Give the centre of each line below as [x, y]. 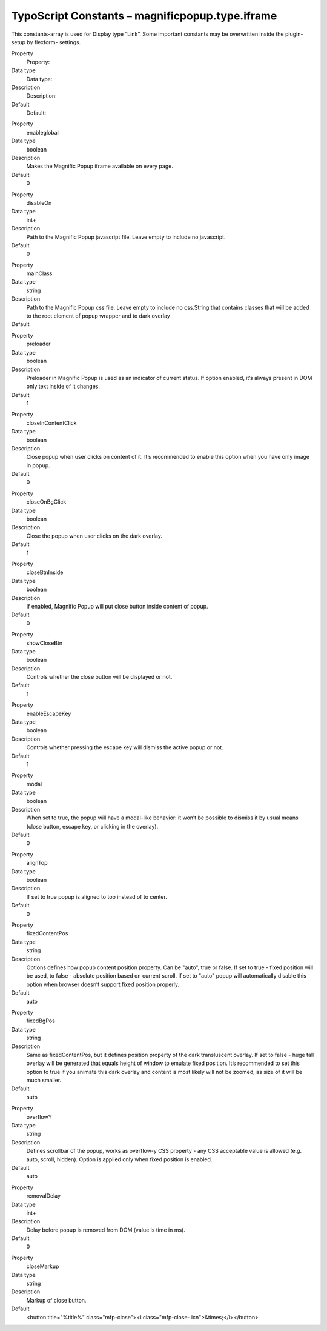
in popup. [38, 465]
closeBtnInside [45, 572]
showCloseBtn [45, 643]
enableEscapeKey [49, 713]
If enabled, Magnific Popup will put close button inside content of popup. [117, 606]
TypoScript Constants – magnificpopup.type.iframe [144, 16]
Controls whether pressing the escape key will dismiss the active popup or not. [125, 747]
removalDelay [43, 1196]
